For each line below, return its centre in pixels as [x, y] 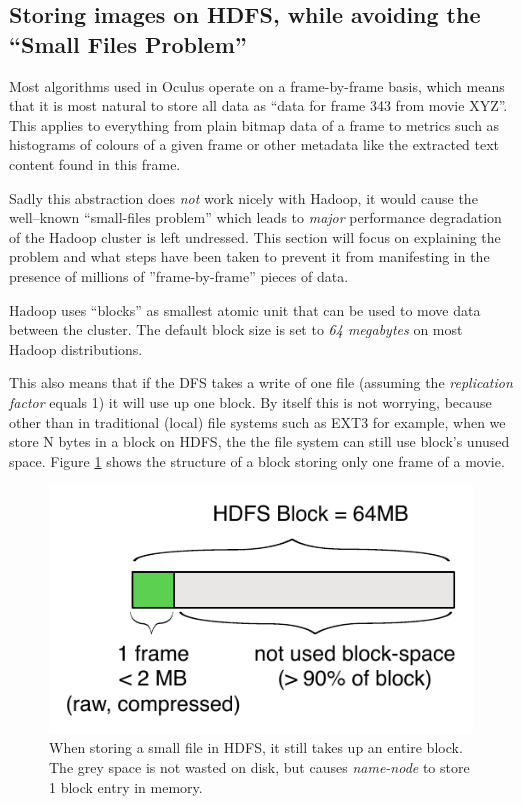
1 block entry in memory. [126, 786]
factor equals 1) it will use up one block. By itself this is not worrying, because [250, 401]
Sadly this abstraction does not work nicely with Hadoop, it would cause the [243, 197]
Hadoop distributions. [76, 348]
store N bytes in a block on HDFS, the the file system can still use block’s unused [259, 441]
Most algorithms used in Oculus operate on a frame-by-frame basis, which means [257, 85]
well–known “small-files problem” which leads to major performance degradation [255, 217]
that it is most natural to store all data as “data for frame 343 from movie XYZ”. [258, 105]
